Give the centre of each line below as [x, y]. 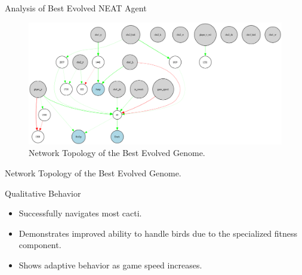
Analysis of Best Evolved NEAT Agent [76, 8]
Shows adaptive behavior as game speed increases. [110, 265]
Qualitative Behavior [43, 193]
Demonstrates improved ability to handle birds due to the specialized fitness [158, 233]
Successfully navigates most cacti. [80, 213]
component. [40, 245]
